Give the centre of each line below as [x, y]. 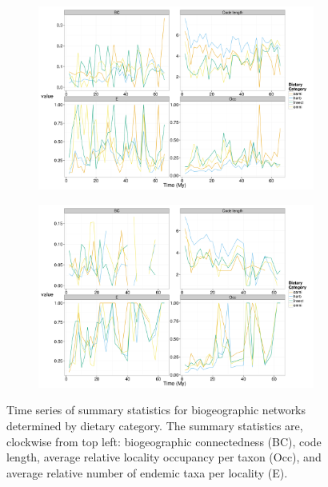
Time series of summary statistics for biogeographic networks [156, 410]
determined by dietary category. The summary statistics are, [155, 425]
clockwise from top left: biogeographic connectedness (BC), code [164, 441]
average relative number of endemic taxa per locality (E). [147, 472]
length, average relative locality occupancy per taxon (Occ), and [164, 457]
